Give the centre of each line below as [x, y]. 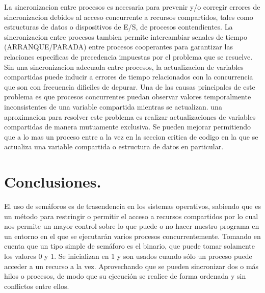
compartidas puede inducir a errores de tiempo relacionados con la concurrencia [129, 77]
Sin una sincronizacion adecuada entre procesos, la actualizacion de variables [124, 66]
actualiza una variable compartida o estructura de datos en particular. [114, 146]
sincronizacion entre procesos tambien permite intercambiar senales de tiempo [126, 36]
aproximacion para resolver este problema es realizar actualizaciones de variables [130, 116]
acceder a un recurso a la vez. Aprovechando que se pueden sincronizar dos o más [131, 266]
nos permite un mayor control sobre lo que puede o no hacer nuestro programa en [132, 226]
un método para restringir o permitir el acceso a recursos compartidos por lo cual [131, 216]
